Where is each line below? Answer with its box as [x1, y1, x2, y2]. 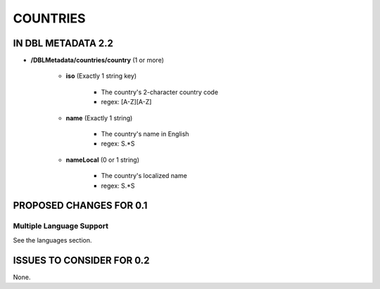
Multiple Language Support [13, 221, 109, 231]
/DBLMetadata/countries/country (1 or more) [30, 56, 165, 65]
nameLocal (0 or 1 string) [65, 155, 140, 164]
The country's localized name [101, 172, 188, 180]
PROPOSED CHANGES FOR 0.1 [13, 200, 148, 212]
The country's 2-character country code [101, 88, 218, 96]
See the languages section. [13, 236, 92, 244]
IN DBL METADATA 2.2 [13, 37, 114, 49]
